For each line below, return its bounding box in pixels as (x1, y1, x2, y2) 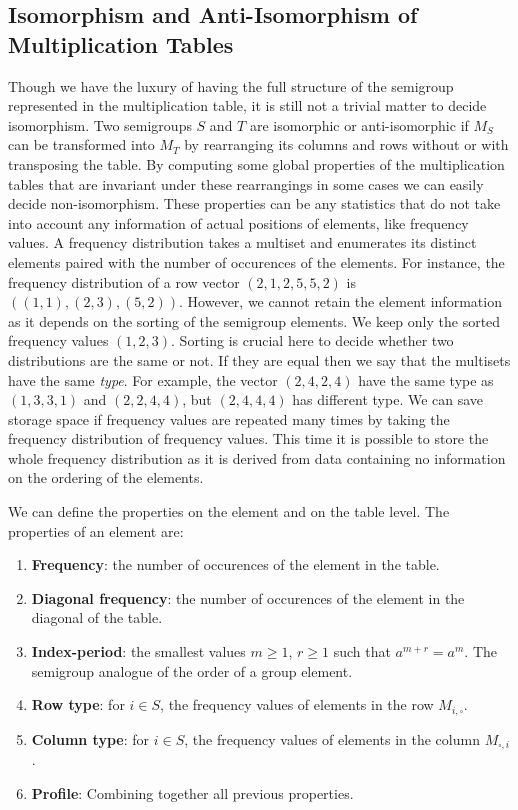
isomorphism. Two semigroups (8, 114, 192, 135)
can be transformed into (8, 134, 155, 155)
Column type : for (31, 728, 150, 749)
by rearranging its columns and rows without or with (184, 134, 509, 155)
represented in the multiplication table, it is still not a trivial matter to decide (8, 95, 487, 116)
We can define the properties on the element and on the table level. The (8, 501, 450, 522)
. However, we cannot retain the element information (179, 291, 502, 312)
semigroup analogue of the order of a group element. (31, 660, 353, 681)
